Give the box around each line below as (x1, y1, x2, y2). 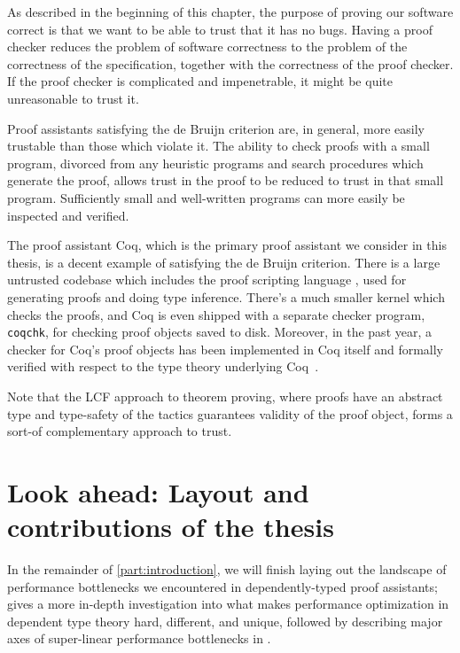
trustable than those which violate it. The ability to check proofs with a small (7, 136, 430, 155)
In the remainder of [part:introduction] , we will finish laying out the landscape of (7, 560, 447, 579)
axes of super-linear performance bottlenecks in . (7, 629, 271, 648)
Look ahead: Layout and (7, 473, 309, 509)
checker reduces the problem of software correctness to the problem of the (7, 37, 408, 56)
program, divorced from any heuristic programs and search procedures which (7, 153, 424, 172)
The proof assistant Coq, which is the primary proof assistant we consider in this (7, 236, 447, 254)
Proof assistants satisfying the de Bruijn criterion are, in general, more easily (7, 119, 425, 137)
